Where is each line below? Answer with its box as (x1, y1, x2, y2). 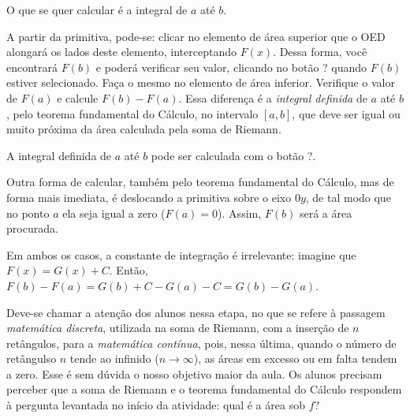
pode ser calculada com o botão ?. (151, 147, 316, 163)
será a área (299, 204, 352, 221)
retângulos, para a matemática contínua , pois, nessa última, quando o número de (6, 334, 397, 351)
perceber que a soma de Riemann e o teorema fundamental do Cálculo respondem (6, 381, 402, 397)
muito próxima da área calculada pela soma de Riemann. (6, 121, 281, 137)
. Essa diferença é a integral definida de (178, 89, 367, 106)
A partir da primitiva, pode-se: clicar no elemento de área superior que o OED (6, 28, 386, 44)
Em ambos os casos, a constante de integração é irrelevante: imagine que (6, 246, 356, 263)
